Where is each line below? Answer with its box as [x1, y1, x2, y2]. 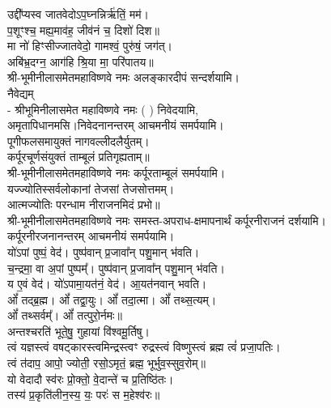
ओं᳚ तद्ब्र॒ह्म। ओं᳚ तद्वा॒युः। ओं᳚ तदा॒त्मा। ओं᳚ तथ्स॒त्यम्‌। [7, 291, 217, 308]
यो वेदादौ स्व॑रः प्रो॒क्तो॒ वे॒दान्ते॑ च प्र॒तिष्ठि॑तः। [7, 370, 174, 387]
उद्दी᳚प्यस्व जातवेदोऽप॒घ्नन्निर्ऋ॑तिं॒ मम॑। [7, 6, 149, 22]
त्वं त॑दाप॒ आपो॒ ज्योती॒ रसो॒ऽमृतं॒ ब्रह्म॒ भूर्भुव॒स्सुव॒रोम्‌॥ [7, 355, 206, 372]
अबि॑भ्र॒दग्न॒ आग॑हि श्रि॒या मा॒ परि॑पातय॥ [7, 53, 154, 70]
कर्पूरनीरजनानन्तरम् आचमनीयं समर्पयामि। [7, 227, 175, 244]
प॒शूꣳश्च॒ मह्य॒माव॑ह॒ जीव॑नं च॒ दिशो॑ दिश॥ [7, 21, 159, 38]
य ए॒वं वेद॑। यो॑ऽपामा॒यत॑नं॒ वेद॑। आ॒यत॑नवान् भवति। [7, 275, 207, 292]
